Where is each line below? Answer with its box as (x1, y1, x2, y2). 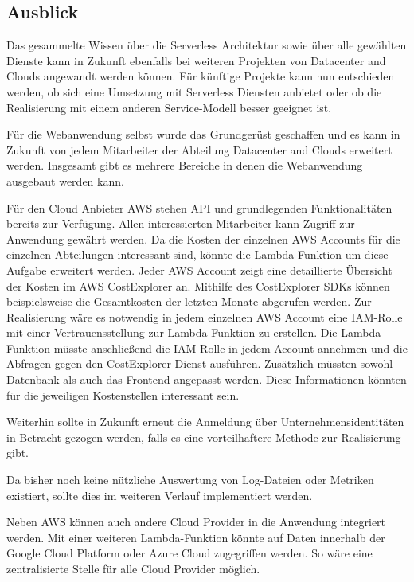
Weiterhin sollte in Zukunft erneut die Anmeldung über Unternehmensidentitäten (6, 413, 404, 430)
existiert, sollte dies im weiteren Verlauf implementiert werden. (6, 486, 313, 503)
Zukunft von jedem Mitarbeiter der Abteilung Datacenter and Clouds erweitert (6, 141, 393, 158)
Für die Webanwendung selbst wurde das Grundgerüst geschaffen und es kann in (6, 126, 400, 143)
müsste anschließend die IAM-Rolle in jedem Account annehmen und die (53, 339, 408, 356)
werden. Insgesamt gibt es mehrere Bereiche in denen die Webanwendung (6, 157, 363, 174)
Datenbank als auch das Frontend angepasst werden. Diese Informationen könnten (6, 371, 407, 388)
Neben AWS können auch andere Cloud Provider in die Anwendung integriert (6, 514, 386, 530)
